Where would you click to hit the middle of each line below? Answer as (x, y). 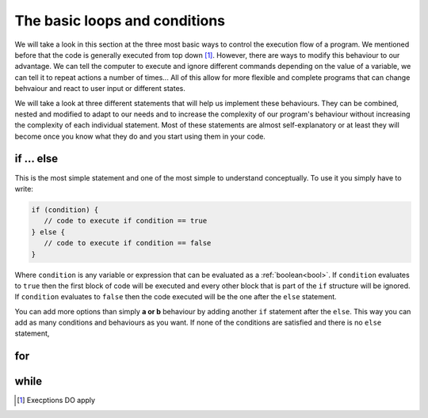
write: (24, 188)
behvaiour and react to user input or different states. (100, 89)
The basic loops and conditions (120, 21)
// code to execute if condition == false (128, 243)
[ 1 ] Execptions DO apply (56, 401)
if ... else (36, 159)
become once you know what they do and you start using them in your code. (140, 136)
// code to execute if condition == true (126, 221)
